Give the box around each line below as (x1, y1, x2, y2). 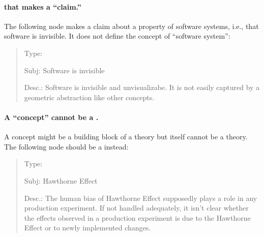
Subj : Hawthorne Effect (24, 175, 98, 186)
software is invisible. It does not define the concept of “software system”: (4, 31, 230, 41)
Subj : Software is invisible (24, 65, 105, 75)
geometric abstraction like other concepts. (24, 92, 155, 102)
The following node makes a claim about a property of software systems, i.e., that (4, 20, 259, 31)
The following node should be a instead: (4, 141, 129, 152)
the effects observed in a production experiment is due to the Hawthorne (24, 212, 251, 223)
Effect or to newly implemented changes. (24, 222, 151, 233)
